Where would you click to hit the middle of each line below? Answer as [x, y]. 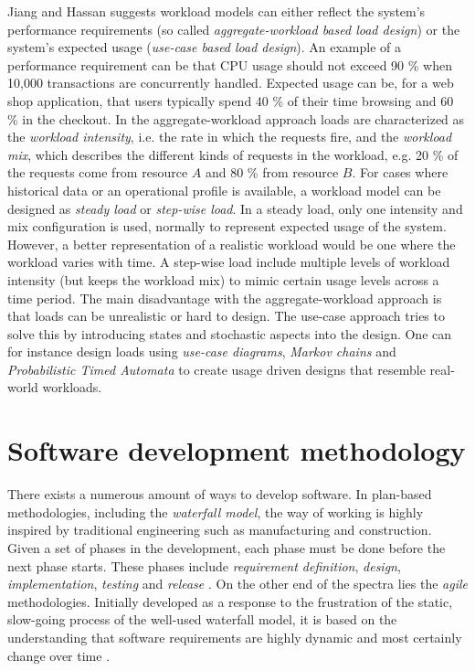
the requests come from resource [98, 172]
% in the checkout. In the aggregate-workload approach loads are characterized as [236, 118]
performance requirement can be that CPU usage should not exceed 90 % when [230, 64]
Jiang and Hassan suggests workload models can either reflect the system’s [216, 11]
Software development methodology [237, 450]
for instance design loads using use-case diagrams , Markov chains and [202, 351]
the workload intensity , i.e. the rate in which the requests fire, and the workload [230, 137]
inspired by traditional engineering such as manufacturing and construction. [220, 530]
